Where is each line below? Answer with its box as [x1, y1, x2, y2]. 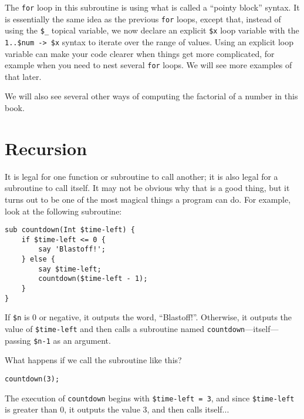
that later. [5, 70, 42, 82]
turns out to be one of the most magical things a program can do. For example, [5, 193, 291, 205]
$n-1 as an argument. [33, 334, 111, 346]
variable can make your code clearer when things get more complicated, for [5, 47, 275, 59]
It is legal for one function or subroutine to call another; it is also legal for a [5, 170, 278, 182]
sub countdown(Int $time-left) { [5, 226, 135, 234]
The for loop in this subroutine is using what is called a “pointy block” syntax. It [5, 1, 300, 13]
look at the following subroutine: [5, 205, 122, 217]
